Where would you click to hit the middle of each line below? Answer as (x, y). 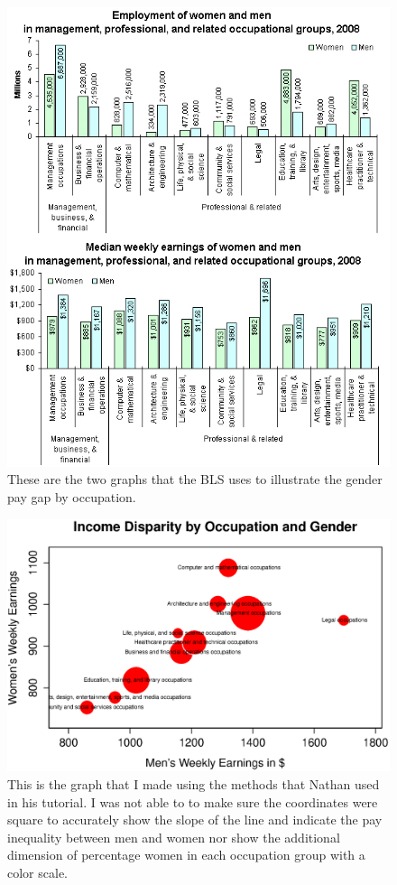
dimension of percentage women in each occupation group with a (186, 855)
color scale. (37, 873)
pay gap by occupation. (72, 496)
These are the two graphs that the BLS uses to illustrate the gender (195, 479)
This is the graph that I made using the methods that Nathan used (194, 784)
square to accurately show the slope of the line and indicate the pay (195, 820)
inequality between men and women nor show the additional (174, 837)
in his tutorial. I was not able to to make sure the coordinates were (193, 801)
